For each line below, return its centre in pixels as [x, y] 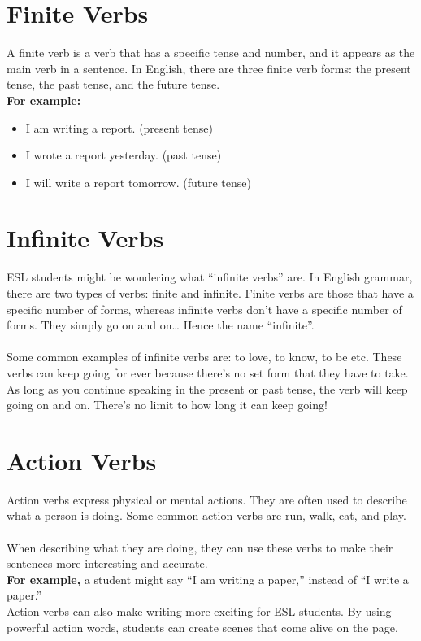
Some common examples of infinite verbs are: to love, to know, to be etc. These [204, 357]
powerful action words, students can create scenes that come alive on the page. [202, 627]
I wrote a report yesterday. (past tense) [124, 155]
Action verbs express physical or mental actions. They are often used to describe [207, 499]
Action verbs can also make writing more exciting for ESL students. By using [199, 611]
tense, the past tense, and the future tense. [113, 84]
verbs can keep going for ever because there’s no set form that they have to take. [208, 372]
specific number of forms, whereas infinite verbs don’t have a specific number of [204, 309]
